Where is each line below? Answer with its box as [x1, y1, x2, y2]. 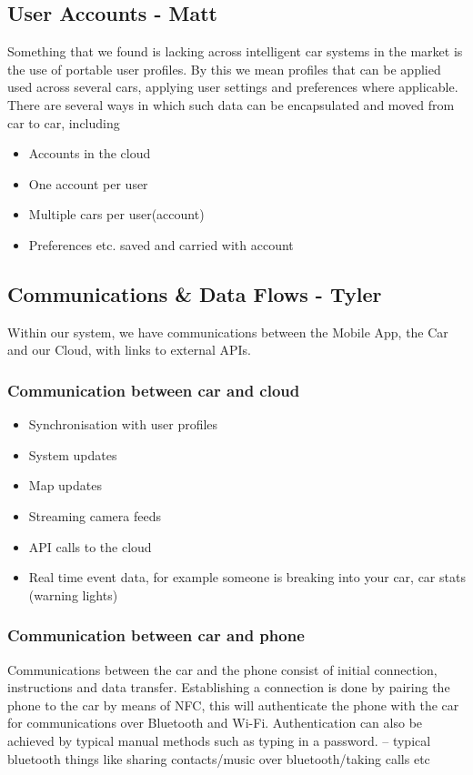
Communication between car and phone [7, 624, 305, 647]
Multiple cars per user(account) [28, 205, 205, 224]
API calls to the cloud [28, 537, 152, 556]
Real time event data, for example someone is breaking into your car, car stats [28, 568, 466, 587]
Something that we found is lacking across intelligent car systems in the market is [7, 42, 463, 61]
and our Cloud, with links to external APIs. [7, 340, 252, 359]
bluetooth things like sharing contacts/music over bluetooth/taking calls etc [7, 749, 430, 768]
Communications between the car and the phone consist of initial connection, [7, 659, 438, 679]
